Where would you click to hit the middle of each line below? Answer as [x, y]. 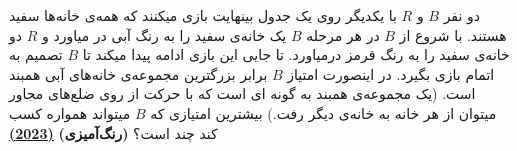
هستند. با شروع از [453, 34]
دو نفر [461, 15]
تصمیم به [36, 54]
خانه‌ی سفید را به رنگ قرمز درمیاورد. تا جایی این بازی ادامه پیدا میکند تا [296, 54]
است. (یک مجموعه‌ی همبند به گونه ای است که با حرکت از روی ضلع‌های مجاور [242, 93]
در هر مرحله [343, 34]
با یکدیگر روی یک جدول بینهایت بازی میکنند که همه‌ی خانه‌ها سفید [203, 15]
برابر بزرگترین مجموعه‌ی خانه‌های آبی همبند [138, 73]
